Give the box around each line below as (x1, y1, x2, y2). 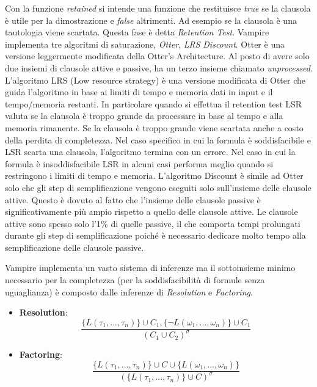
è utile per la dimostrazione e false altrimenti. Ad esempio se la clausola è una (5, 13, 297, 26)
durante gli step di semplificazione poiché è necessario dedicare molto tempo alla (5, 229, 306, 242)
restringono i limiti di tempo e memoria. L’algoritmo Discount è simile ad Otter (5, 169, 304, 182)
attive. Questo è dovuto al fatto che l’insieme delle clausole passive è (5, 193, 261, 206)
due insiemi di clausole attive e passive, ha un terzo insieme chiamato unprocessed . (5, 61, 313, 74)
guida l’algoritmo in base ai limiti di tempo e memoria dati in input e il (5, 85, 273, 98)
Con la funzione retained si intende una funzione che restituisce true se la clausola (5, 2, 311, 14)
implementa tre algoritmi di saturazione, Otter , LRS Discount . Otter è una (5, 37, 285, 50)
